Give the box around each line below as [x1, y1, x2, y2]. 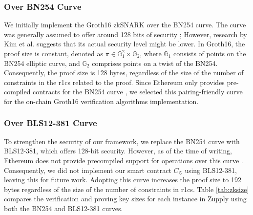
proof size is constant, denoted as [4, 48, 103, 58]
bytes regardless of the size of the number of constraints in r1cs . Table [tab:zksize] [4, 184, 249, 194]
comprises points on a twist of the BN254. [92, 58, 218, 68]
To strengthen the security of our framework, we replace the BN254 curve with [4, 136, 240, 146]
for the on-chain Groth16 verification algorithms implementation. [4, 96, 199, 106]
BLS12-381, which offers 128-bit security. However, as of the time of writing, [4, 146, 232, 156]
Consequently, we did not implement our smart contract [4, 165, 171, 175]
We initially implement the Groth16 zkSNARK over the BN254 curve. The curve [4, 20, 246, 30]
